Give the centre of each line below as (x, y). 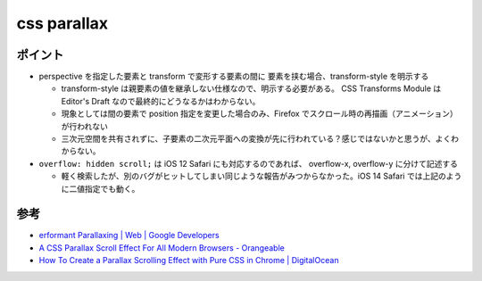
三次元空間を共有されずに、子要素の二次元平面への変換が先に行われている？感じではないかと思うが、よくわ (260, 139)
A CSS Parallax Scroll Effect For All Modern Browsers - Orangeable (162, 248)
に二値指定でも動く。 (100, 188)
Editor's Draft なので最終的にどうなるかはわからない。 (161, 101)
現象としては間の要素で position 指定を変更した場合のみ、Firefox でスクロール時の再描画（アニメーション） (260, 114)
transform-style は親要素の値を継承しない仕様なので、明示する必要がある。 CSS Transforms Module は (251, 88)
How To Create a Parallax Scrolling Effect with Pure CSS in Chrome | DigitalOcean (189, 260)
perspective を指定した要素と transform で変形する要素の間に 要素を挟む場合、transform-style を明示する (234, 77)
